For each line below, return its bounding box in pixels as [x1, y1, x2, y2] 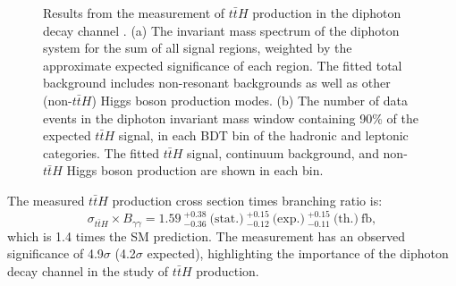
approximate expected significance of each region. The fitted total [43, 55, 402, 74]
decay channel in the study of [7, 261, 169, 280]
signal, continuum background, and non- [187, 143, 408, 162]
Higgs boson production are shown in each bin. [66, 161, 324, 180]
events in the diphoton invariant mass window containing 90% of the [43, 108, 418, 127]
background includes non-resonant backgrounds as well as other [43, 73, 391, 92]
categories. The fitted [43, 143, 159, 162]
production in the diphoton [252, 4, 401, 21]
